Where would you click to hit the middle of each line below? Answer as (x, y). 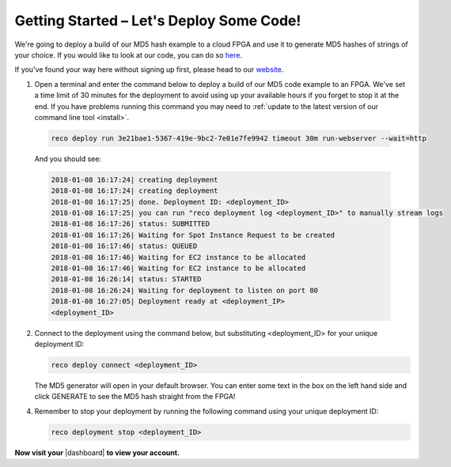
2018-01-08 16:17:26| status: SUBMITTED (130, 224)
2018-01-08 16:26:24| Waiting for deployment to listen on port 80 (185, 290)
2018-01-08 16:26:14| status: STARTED (126, 279)
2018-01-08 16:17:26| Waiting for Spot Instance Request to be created (193, 235)
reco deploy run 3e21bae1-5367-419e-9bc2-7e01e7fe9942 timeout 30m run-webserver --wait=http (239, 138)
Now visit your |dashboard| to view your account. (97, 452)
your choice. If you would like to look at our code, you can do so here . (129, 55)
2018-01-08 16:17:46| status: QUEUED (124, 246)
